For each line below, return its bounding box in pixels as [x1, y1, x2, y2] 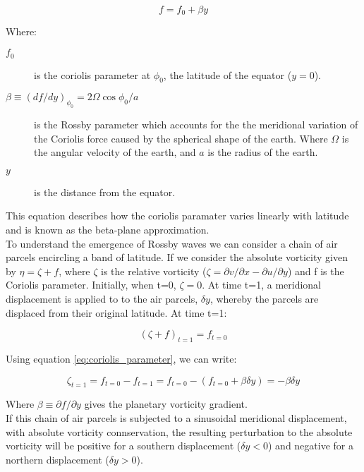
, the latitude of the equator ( [163, 67, 292, 82]
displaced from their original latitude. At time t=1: [6, 305, 227, 320]
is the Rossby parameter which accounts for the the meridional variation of [34, 117, 358, 132]
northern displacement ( [6, 452, 109, 466]
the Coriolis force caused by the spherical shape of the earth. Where [34, 131, 328, 145]
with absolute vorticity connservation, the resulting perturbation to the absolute [6, 424, 353, 439]
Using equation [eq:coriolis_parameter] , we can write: [6, 351, 237, 365]
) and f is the [287, 263, 344, 278]
